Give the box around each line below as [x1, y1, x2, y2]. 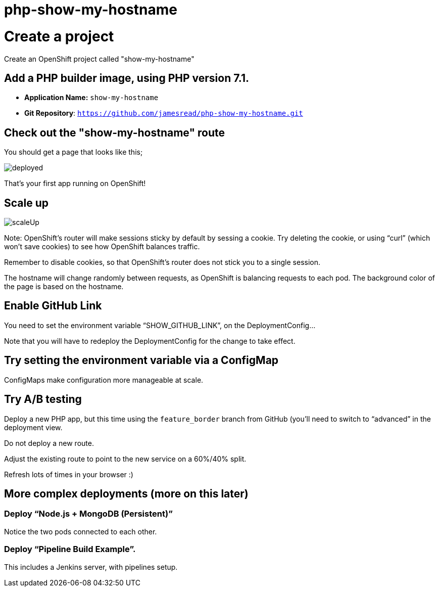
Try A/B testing [4, 393, 82, 406]
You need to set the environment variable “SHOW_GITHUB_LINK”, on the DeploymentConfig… [4, 321, 316, 330]
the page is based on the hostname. [4, 282, 124, 291]
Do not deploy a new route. [4, 438, 94, 447]
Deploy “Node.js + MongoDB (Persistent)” [4, 509, 173, 519]
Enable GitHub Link [4, 299, 102, 312]
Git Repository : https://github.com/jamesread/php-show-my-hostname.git [24, 109, 303, 118]
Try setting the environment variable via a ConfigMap [4, 354, 279, 367]
